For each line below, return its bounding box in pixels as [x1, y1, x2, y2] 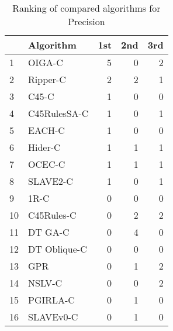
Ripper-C [28, 73, 66, 86]
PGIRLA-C [28, 293, 75, 306]
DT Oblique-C [28, 242, 87, 256]
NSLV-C [28, 276, 63, 289]
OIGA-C [28, 56, 63, 69]
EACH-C [28, 123, 65, 137]
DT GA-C [28, 225, 70, 239]
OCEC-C [28, 157, 65, 171]
